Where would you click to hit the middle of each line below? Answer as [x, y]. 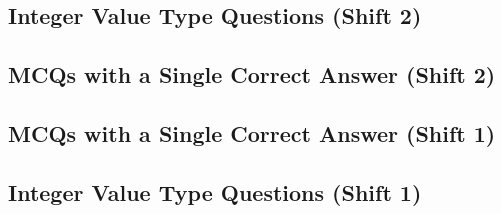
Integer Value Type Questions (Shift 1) [215, 191]
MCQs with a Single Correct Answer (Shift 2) [252, 74]
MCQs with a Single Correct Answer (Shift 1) [252, 132]
